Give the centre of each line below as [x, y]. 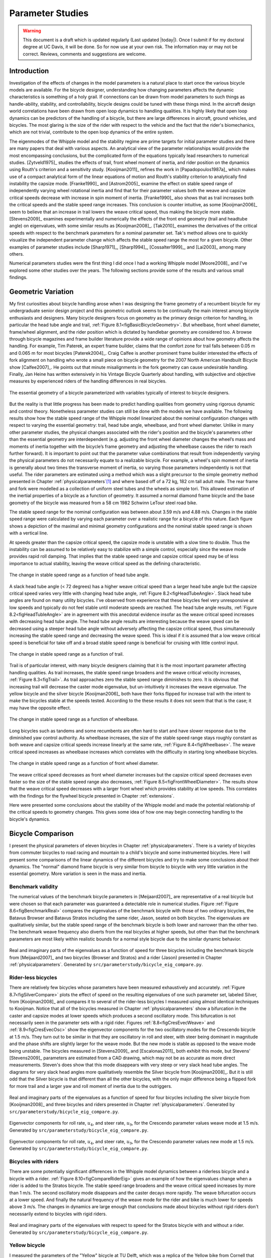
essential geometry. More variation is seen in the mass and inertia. [78, 874]
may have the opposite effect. [40, 707]
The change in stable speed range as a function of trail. [66, 654]
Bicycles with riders [34, 1161]
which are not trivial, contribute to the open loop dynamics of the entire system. [92, 132]
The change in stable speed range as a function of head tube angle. [80, 575]
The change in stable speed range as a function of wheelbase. [74, 719]
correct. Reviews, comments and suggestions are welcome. [85, 54]
